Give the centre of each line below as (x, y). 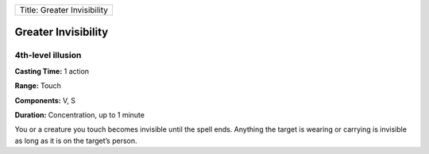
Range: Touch (38, 86)
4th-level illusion (48, 56)
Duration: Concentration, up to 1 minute (79, 114)
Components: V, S (45, 100)
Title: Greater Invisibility (64, 10)
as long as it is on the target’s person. (76, 141)
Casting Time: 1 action (52, 71)
